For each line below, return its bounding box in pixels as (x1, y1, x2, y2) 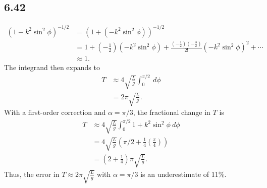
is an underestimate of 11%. (140, 168, 227, 179)
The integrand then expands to (4, 62, 100, 73)
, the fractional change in (133, 107, 210, 117)
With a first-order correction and (4, 107, 106, 117)
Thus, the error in (4, 168, 60, 179)
